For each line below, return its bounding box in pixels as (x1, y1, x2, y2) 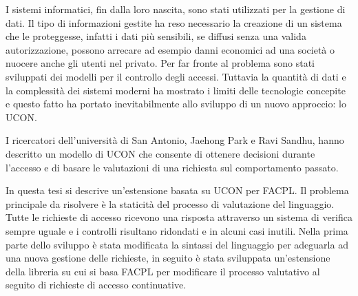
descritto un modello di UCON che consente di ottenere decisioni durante (6, 146, 315, 160)
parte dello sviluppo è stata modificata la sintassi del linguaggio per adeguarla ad (6, 237, 348, 251)
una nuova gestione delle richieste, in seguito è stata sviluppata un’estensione (6, 251, 330, 265)
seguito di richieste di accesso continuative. (6, 277, 187, 292)
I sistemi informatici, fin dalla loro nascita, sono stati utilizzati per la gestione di (6, 2, 346, 16)
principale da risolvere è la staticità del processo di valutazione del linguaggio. (6, 196, 335, 211)
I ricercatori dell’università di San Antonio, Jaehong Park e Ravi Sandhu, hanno (6, 133, 344, 147)
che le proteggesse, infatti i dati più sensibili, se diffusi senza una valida (6, 29, 306, 43)
